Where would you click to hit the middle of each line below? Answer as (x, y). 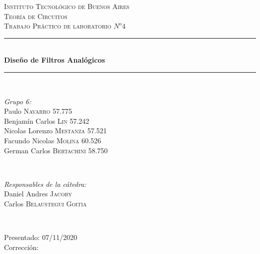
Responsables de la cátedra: (45, 184)
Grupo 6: (18, 101)
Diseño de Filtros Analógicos (54, 60)
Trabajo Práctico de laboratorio (58, 26)
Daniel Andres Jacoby (38, 194)
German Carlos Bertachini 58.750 (56, 150)
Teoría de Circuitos (36, 16)
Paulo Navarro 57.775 (38, 111)
